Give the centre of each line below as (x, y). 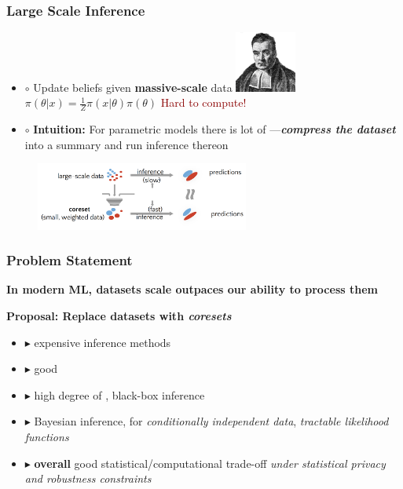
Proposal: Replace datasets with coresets (119, 316)
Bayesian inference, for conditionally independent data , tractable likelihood (211, 421)
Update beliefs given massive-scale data (133, 87)
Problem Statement (70, 260)
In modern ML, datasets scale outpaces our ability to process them (192, 289)
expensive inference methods (103, 342)
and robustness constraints (88, 478)
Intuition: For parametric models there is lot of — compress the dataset (214, 129)
